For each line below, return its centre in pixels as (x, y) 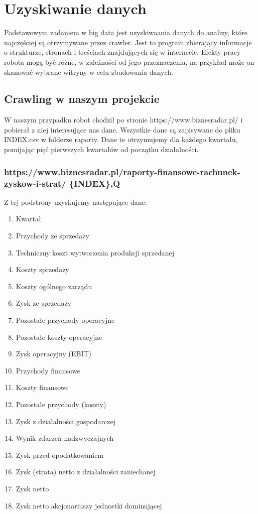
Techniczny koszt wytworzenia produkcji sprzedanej (95, 252)
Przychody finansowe (48, 370)
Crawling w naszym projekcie (82, 99)
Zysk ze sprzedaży (44, 303)
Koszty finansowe (42, 387)
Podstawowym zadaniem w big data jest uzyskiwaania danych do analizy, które (126, 32)
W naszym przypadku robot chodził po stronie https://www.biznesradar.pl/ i (123, 120)
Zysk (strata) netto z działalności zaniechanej (86, 472)
